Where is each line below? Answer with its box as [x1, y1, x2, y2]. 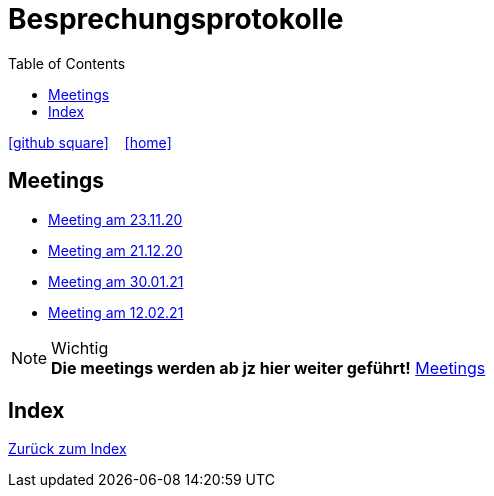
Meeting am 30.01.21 [48, 272, 184, 290]
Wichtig [51, 337, 109, 358]
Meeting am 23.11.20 [48, 210, 183, 228]
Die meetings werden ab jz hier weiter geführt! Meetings [51, 357, 486, 378]
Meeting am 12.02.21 [48, 303, 184, 321]
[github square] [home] [8, 133, 172, 151]
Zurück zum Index [8, 440, 127, 458]
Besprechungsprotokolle [8, 2, 344, 36]
